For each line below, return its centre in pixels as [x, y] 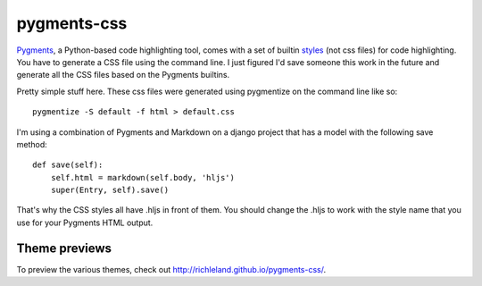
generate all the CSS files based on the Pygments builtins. [123, 75]
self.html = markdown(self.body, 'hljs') [143, 177]
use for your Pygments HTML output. [85, 223]
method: [32, 144]
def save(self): [68, 165]
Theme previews [64, 248]
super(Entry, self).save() [110, 190]
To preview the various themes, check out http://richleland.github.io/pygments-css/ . [171, 269]
